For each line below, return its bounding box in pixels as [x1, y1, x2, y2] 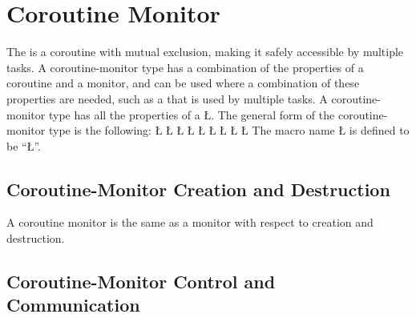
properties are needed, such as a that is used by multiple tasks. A [6, 90, 328, 107]
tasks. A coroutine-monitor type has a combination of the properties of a [6, 58, 364, 75]
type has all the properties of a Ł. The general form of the [48, 106, 335, 123]
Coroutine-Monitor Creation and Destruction [6, 176, 390, 201]
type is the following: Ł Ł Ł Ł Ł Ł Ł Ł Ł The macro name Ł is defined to [48, 122, 410, 139]
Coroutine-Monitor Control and [6, 269, 276, 294]
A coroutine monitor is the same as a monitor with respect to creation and [6, 214, 374, 231]
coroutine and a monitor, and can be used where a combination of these [6, 74, 360, 91]
